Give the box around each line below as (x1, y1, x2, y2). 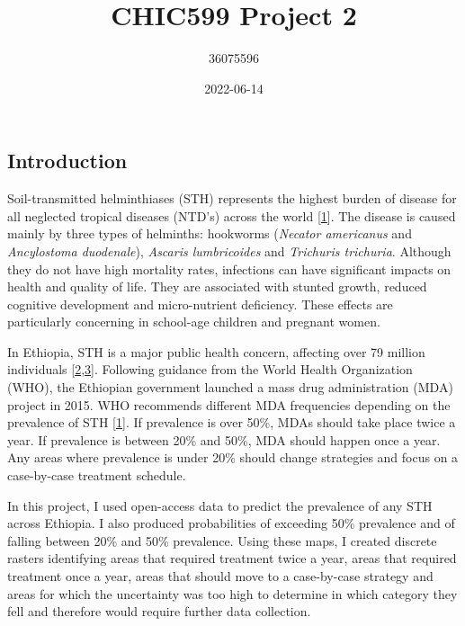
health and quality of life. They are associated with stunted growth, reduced (7, 277, 427, 296)
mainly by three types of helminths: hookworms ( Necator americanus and (7, 224, 412, 243)
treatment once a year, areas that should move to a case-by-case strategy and (7, 567, 434, 585)
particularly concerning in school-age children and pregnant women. (7, 312, 380, 331)
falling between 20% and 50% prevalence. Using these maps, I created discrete (7, 531, 437, 550)
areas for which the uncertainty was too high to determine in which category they (7, 584, 458, 603)
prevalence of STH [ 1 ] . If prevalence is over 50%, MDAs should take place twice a (7, 413, 456, 432)
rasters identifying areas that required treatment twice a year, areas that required (7, 549, 457, 568)
